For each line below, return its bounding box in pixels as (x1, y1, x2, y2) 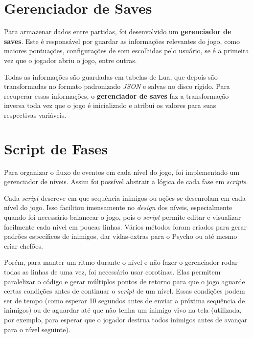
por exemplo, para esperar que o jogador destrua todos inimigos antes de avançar (4, 314, 248, 324)
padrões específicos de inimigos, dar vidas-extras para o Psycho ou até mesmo (4, 231, 237, 241)
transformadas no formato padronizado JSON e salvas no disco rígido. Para (4, 81, 230, 91)
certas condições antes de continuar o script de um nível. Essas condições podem (4, 286, 245, 296)
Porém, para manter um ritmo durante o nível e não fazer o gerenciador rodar (4, 257, 238, 267)
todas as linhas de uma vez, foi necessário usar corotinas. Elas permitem (4, 266, 221, 276)
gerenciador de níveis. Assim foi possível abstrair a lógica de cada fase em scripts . (4, 176, 248, 187)
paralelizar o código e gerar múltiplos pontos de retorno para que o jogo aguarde (4, 276, 245, 286)
